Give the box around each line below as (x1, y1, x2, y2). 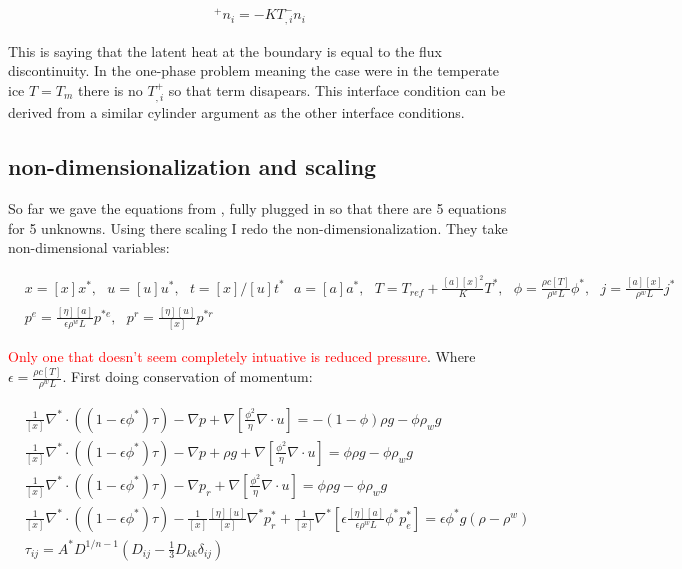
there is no (78, 79, 143, 100)
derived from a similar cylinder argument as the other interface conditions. (8, 102, 465, 123)
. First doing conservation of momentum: (62, 366, 313, 387)
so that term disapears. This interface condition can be (168, 79, 506, 100)
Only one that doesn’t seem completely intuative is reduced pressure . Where (8, 346, 476, 367)
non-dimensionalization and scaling (8, 151, 377, 182)
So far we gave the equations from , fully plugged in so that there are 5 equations (8, 197, 507, 218)
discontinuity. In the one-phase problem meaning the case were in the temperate (8, 60, 500, 81)
